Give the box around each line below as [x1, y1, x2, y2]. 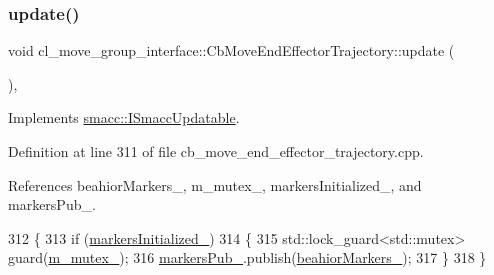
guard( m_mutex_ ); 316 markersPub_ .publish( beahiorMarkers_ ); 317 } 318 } [8, 247, 487, 268]
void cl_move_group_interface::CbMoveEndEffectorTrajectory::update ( [8, 40, 455, 61]
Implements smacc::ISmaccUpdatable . [8, 107, 240, 128]
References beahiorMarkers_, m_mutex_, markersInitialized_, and [8, 174, 422, 195]
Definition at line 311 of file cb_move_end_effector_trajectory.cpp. [8, 141, 424, 161]
